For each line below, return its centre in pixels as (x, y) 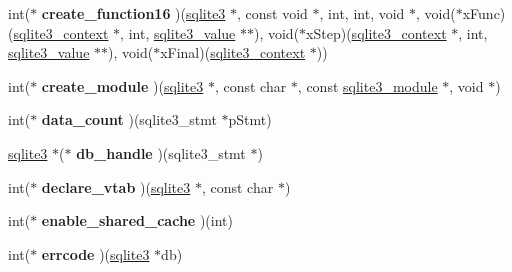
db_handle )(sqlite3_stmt (161, 152)
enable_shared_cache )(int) (137, 220)
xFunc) (484, 13)
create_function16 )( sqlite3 (133, 13)
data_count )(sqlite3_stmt (129, 119)
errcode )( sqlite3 (95, 253)
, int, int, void (362, 13)
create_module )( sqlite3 (122, 85)
